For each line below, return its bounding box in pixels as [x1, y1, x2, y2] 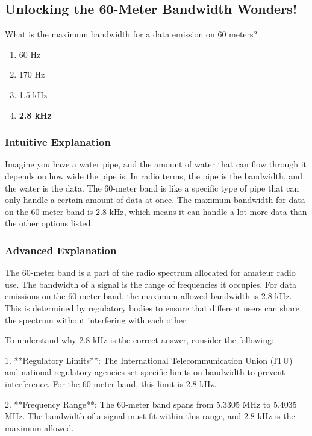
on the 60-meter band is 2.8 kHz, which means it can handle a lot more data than [5, 205, 307, 217]
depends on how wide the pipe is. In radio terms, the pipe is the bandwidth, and [5, 169, 302, 182]
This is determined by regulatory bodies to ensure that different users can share [5, 301, 299, 314]
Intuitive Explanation [5, 134, 111, 149]
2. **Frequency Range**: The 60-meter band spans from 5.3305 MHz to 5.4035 [5, 397, 297, 410]
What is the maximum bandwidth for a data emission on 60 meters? [5, 28, 258, 40]
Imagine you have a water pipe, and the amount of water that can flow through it [5, 158, 307, 170]
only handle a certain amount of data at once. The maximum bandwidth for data [5, 193, 305, 206]
